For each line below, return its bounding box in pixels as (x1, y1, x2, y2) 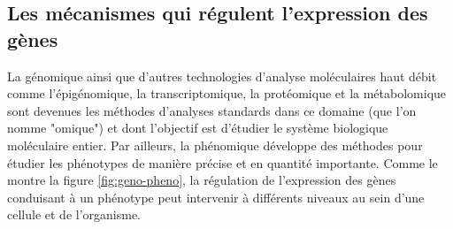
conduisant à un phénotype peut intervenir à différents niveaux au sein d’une (7, 187, 425, 206)
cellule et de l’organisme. (7, 205, 141, 224)
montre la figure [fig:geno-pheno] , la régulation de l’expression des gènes (7, 171, 396, 189)
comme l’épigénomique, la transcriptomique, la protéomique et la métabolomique (7, 84, 447, 103)
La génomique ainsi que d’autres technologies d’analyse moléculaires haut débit (7, 66, 437, 85)
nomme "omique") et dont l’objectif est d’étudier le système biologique (7, 118, 388, 137)
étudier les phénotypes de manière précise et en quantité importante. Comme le (7, 153, 438, 172)
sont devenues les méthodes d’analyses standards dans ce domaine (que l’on (7, 101, 417, 119)
